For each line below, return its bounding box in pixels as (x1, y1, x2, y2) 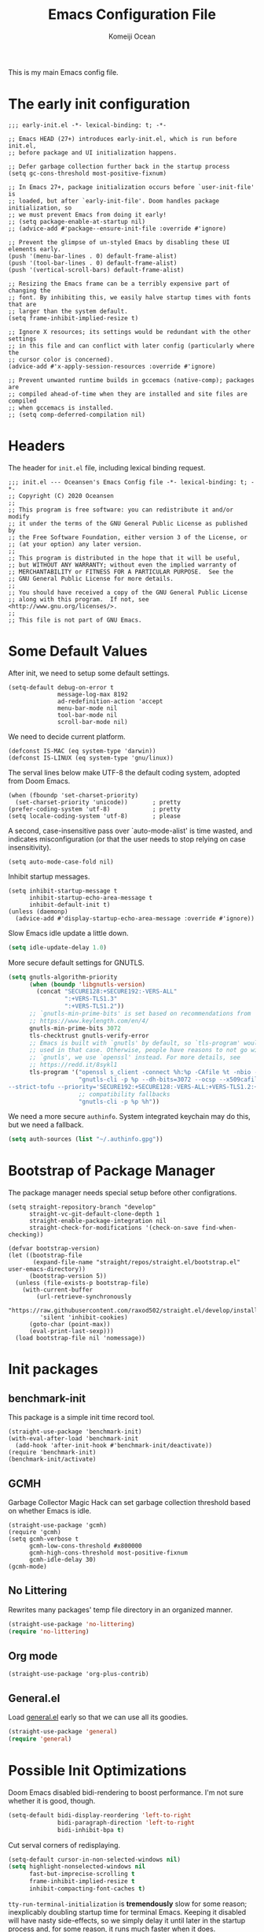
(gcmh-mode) (8, 1562, 47, 1570)
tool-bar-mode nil (57, 711, 118, 719)
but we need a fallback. (8, 1120, 84, 1130)
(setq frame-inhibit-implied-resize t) (8, 314, 139, 322)
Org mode (8, 1649, 58, 1663)
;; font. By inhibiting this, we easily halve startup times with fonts (8, 293, 251, 301)
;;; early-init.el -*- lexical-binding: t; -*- (8, 121, 167, 129)
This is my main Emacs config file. (8, 67, 119, 76)
